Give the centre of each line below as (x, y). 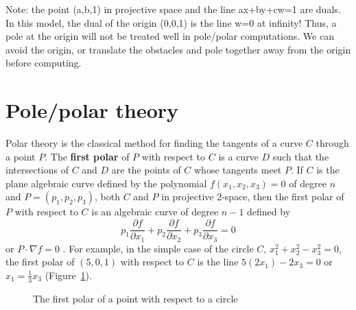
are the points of (146, 170)
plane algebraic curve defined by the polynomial (106, 183)
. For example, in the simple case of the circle (158, 248)
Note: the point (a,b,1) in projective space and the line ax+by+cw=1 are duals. (173, 9)
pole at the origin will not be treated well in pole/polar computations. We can (170, 36)
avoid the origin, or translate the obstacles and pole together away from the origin (178, 49)
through (332, 143)
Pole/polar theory (92, 110)
